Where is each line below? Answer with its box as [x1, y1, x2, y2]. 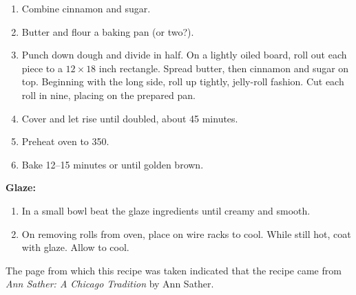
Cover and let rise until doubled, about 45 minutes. [21, 111, 238, 125]
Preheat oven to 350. [21, 134, 109, 149]
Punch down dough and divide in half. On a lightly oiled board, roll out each [21, 47, 347, 62]
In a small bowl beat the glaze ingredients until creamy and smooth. [21, 203, 311, 217]
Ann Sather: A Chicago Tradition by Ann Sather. [6, 276, 214, 291]
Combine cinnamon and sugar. [21, 1, 151, 15]
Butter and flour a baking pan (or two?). [21, 24, 194, 39]
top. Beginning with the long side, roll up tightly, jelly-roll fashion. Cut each [21, 74, 344, 89]
